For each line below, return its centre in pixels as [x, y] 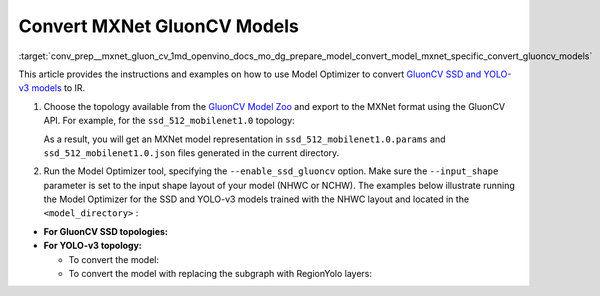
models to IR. [58, 88]
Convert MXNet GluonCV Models [159, 26]
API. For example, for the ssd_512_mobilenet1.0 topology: [169, 121]
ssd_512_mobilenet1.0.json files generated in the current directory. [191, 152]
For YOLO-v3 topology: [92, 246]
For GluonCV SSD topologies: [106, 231]
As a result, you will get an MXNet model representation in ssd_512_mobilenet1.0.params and [244, 139]
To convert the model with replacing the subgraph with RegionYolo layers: [220, 274]
